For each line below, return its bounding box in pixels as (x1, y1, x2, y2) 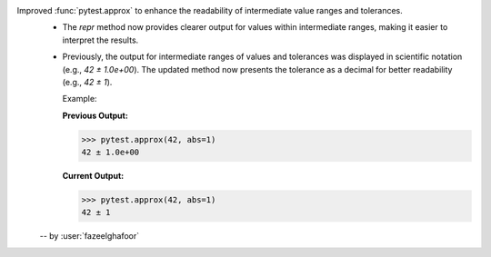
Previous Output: (62, 110, 129, 121)
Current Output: (62, 171, 125, 182)
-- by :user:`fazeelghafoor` (39, 231, 140, 242)
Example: (62, 94, 97, 104)
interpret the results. (62, 35, 139, 45)
